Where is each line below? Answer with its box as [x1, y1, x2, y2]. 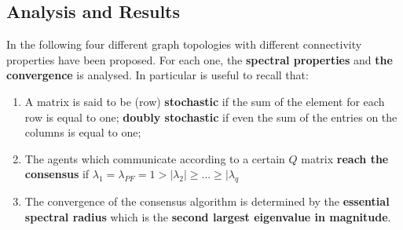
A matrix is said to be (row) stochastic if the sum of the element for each [24, 93, 385, 109]
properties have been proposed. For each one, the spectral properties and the [6, 51, 393, 68]
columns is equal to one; [24, 124, 141, 141]
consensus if [24, 166, 90, 182]
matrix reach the [301, 150, 389, 166]
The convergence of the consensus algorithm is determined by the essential [24, 193, 390, 210]
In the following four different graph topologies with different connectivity [6, 36, 362, 53]
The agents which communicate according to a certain [24, 150, 285, 166]
